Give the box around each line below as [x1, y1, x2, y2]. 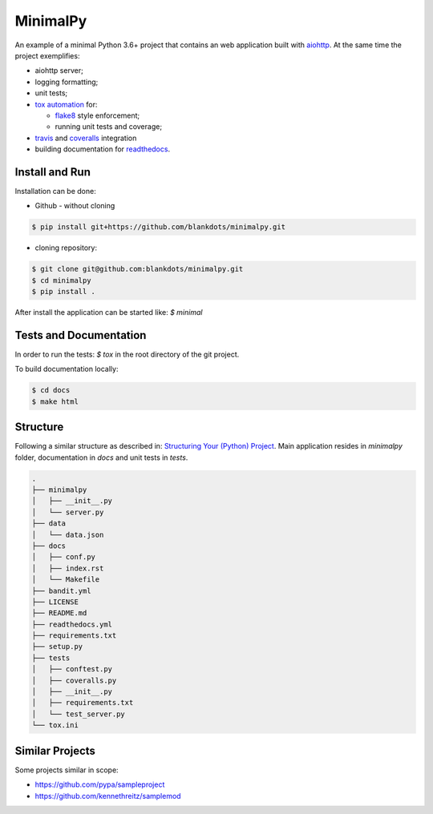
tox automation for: [34, 99, 98, 109]
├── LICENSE [31, 597, 79, 606]
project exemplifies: [14, 50, 80, 60]
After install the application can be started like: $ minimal [14, 308, 203, 317]
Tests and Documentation [14, 328, 147, 342]
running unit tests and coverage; [55, 122, 163, 131]
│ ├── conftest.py [31, 665, 112, 674]
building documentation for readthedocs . [34, 144, 171, 154]
